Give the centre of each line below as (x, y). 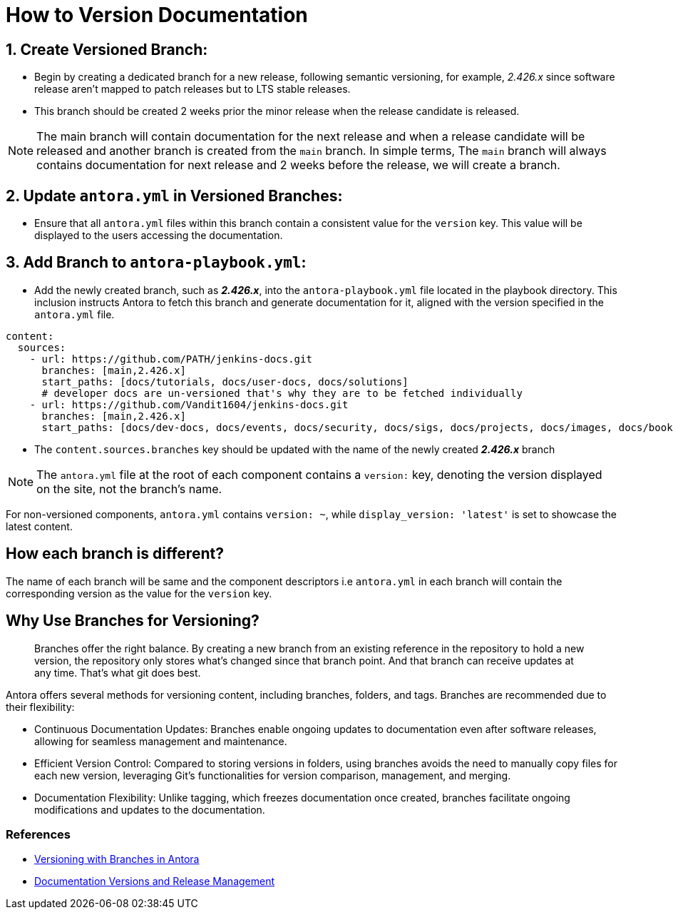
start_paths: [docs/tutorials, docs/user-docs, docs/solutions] (225, 381)
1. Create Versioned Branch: (107, 49)
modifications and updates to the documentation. (150, 809)
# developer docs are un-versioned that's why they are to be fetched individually (282, 393)
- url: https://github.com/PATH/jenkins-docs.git (171, 359)
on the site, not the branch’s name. (129, 489)
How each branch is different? (115, 554)
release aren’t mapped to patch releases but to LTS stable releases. (192, 89)
